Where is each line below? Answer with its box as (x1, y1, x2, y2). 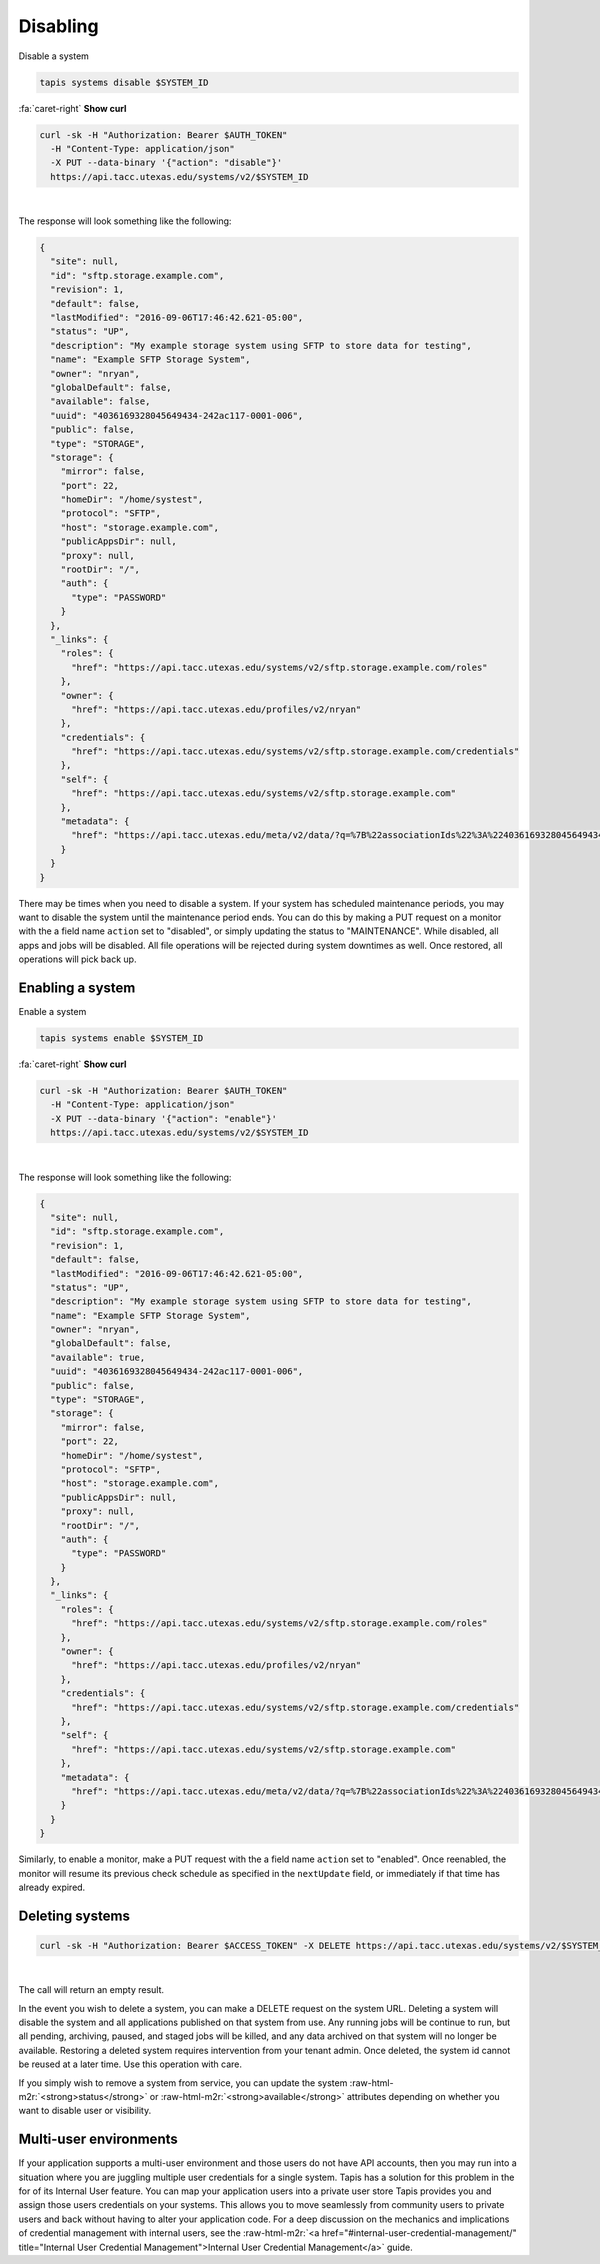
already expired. (18, 1881, 86, 1893)
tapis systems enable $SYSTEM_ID (39, 1033, 204, 1044)
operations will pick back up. (18, 953, 137, 965)
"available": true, (50, 1351, 146, 1363)
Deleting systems (18, 1907, 130, 1924)
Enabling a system (18, 979, 136, 996)
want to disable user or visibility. (18, 2105, 152, 2117)
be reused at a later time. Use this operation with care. (18, 2058, 243, 2070)
